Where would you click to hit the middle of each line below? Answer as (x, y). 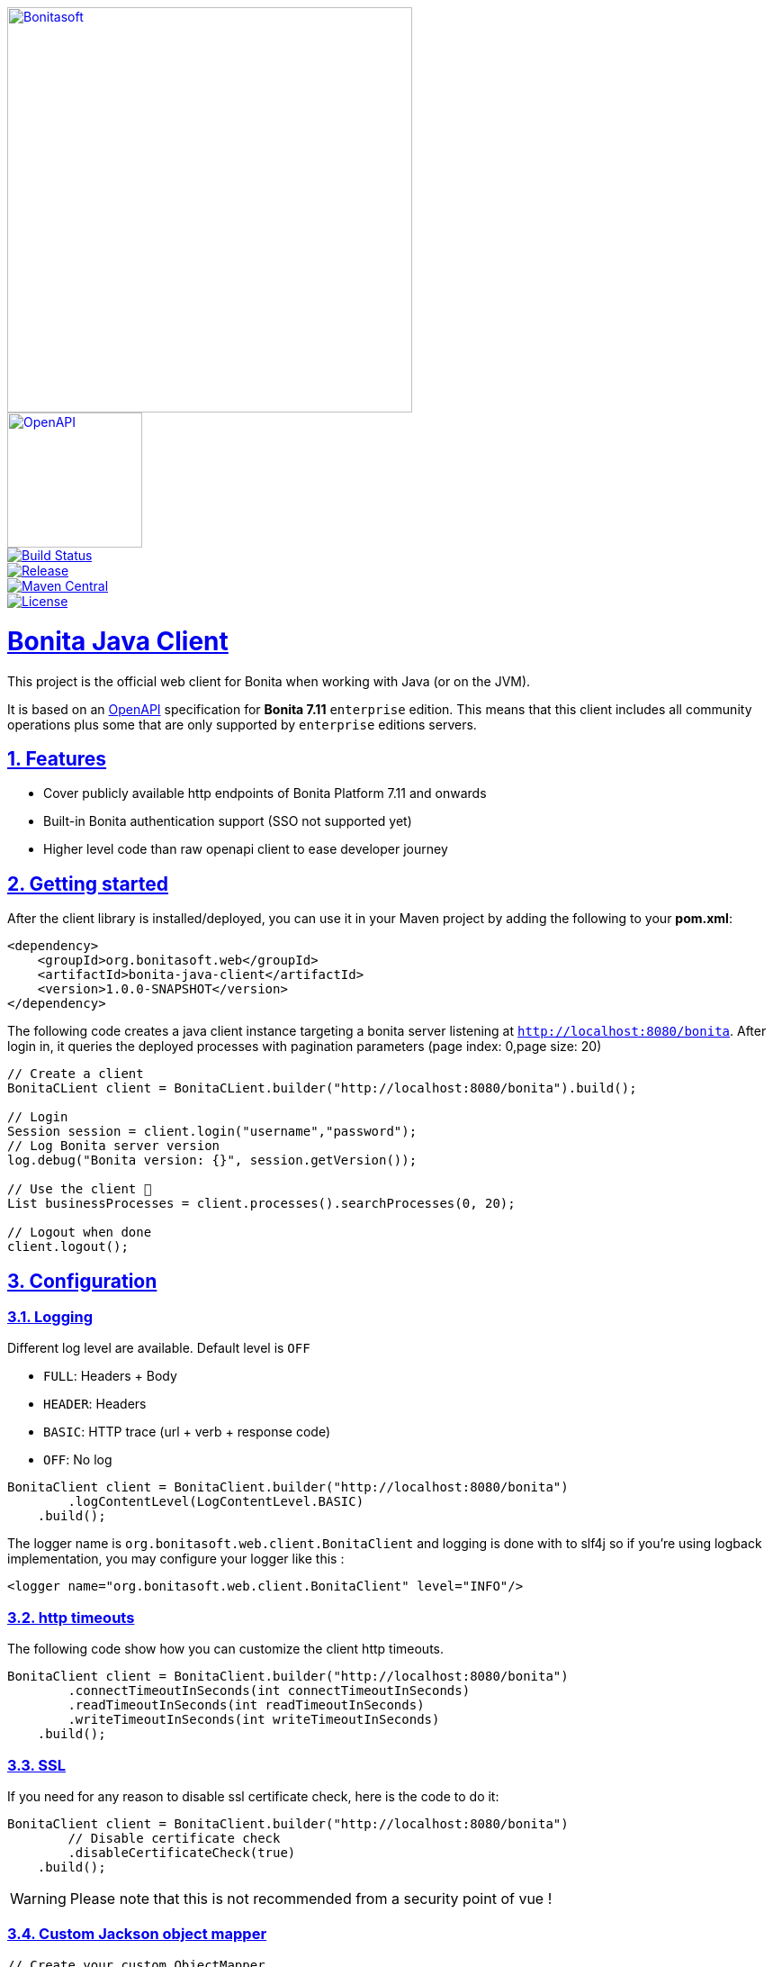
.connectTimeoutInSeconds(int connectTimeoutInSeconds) (269, 1691)
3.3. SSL (37, 1765)
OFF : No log (78, 1460)
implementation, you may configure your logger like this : (176, 1559)
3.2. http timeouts (71, 1617)
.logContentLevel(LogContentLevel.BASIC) (216, 1502)
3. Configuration (82, 1281)
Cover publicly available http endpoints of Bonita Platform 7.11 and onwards (265, 793)
